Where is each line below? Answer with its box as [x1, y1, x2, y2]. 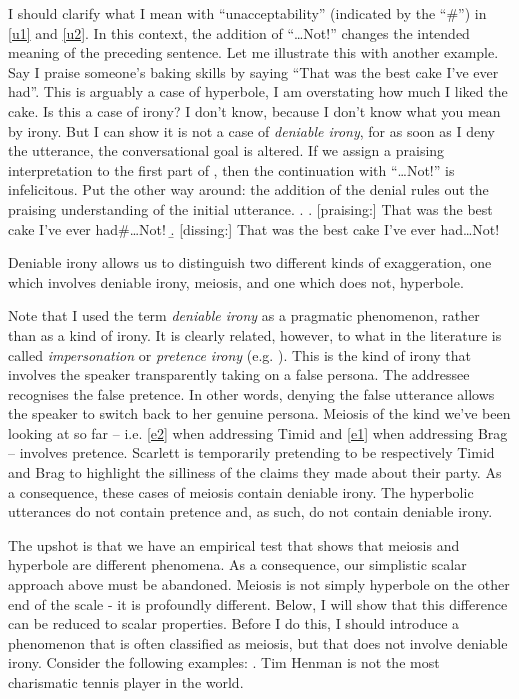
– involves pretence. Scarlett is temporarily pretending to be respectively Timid [8, 442, 495, 463]
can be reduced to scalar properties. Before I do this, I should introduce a [8, 613, 460, 634]
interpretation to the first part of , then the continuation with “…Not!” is [8, 159, 455, 180]
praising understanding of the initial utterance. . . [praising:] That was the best [8, 198, 493, 219]
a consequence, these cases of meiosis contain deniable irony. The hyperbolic [8, 481, 474, 502]
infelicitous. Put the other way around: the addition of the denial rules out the [8, 179, 489, 200]
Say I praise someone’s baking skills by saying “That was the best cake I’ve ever [8, 61, 499, 82]
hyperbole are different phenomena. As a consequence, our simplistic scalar [8, 554, 467, 575]
